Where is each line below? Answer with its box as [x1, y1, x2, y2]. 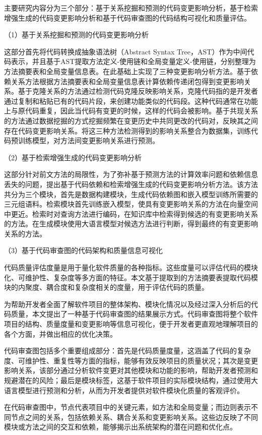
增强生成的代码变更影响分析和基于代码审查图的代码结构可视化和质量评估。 [4, 12, 251, 23]
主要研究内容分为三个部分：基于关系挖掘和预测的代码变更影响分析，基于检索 [4, 3, 258, 13]
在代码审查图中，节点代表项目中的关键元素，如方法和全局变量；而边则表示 [4, 402, 251, 412]
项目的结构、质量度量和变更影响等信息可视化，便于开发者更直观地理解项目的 [4, 319, 258, 329]
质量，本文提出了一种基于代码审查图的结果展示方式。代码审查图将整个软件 [11, 308, 258, 319]
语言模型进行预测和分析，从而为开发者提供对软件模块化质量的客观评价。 [4, 385, 244, 395]
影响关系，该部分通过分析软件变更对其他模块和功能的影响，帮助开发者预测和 [4, 365, 258, 376]
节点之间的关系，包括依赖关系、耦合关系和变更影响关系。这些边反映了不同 [11, 411, 258, 422]
